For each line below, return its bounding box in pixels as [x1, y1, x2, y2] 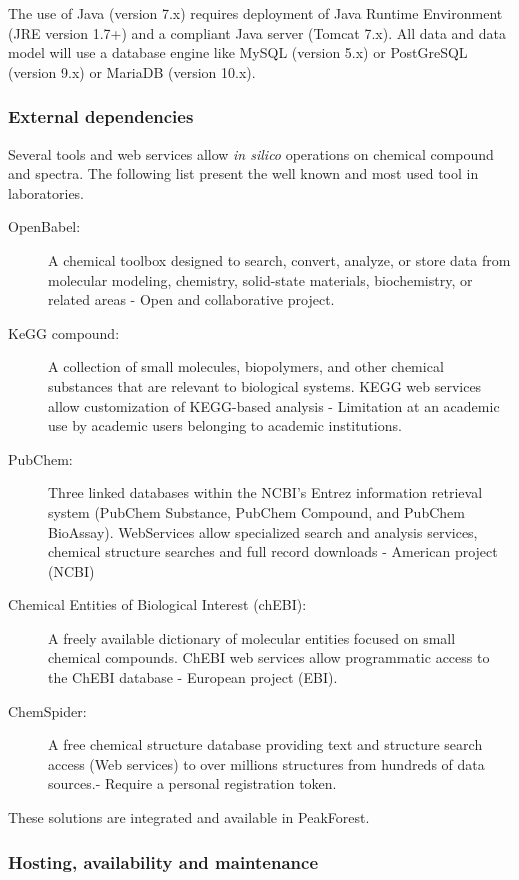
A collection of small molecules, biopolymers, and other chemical [48, 356, 444, 377]
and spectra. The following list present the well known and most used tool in [8, 163, 479, 184]
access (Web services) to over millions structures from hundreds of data [48, 753, 485, 774]
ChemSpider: [8, 700, 87, 721]
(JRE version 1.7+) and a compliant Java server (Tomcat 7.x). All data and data [8, 22, 507, 43]
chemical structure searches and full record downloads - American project [48, 541, 498, 562]
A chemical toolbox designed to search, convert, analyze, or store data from [48, 249, 511, 270]
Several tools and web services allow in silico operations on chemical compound [8, 143, 494, 164]
